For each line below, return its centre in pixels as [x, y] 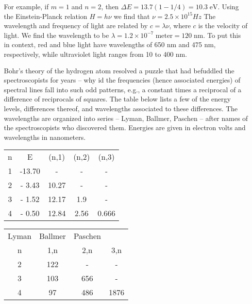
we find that [132, 16]
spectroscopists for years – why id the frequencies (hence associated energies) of [122, 80]
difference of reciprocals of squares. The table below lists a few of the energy [118, 99]
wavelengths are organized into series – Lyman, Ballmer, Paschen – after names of [126, 118]
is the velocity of [223, 25]
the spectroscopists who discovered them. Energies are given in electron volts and [125, 127]
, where [180, 25]
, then [110, 6]
